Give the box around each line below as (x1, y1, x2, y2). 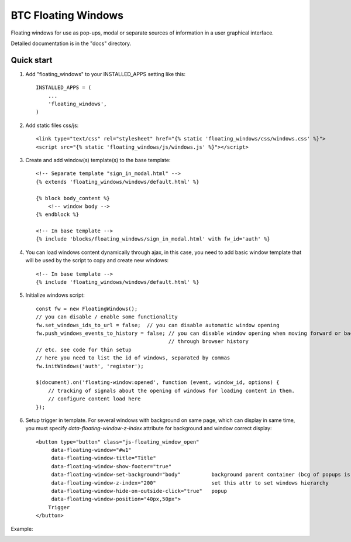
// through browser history (168, 338, 249, 345)
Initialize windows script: (25, 291, 85, 299)
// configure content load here (47, 396, 141, 402)
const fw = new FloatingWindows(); (36, 305, 138, 312)
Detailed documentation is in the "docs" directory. (11, 40, 132, 47)
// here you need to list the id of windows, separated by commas (36, 355, 230, 361)
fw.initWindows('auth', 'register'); (36, 363, 144, 369)
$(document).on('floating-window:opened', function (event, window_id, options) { (36, 379, 280, 386)
